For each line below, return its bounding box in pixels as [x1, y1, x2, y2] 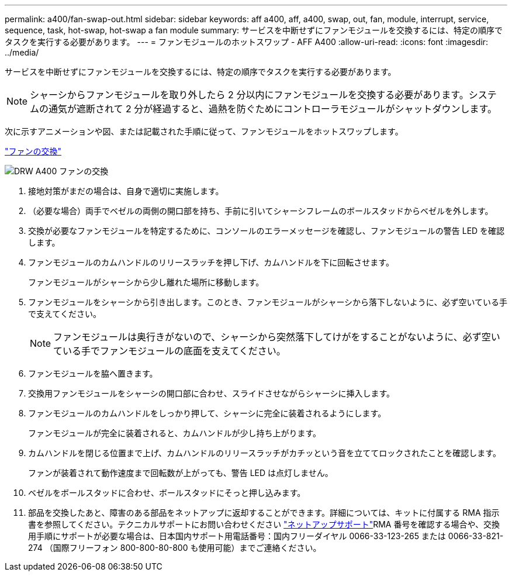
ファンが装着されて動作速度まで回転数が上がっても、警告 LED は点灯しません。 [28, 468, 333, 478]
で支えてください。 [28, 309, 101, 319]
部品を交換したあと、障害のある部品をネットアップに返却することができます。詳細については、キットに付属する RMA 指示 [28, 508, 500, 518]
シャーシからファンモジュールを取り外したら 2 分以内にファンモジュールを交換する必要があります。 [30, 89, 469, 101]
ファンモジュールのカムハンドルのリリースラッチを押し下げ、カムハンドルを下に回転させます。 [28, 257, 394, 267]
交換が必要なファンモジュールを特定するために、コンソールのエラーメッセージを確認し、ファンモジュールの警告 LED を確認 [28, 226, 505, 236]
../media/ [5, 47, 39, 57]
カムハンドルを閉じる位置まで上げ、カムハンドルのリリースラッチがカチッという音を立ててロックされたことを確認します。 [28, 448, 501, 458]
